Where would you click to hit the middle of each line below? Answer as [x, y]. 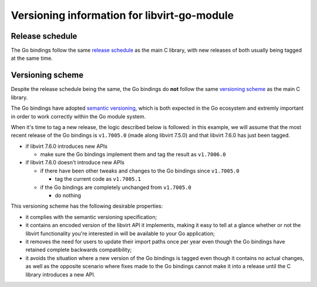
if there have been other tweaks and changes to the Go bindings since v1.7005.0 [140, 171]
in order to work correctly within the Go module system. [78, 116]
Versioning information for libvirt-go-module [122, 15]
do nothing [68, 195]
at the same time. [32, 58]
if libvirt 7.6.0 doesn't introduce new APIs [75, 163]
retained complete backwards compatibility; [79, 250]
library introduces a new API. [60, 274]
